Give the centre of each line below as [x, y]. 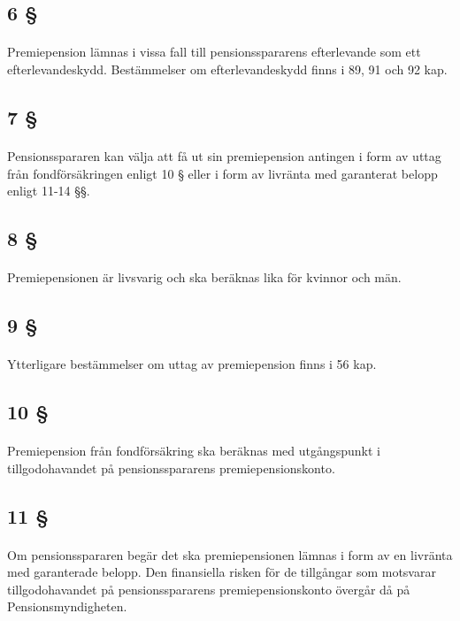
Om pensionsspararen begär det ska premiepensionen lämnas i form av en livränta [230, 554]
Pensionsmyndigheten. [67, 606]
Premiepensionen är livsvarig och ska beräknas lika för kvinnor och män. [204, 277]
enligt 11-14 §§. [49, 191]
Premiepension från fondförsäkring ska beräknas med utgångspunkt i [194, 451]
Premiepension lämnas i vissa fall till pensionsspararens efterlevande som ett [214, 52]
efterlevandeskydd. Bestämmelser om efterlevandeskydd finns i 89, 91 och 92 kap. [227, 69]
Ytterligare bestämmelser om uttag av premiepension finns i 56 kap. [192, 364]
